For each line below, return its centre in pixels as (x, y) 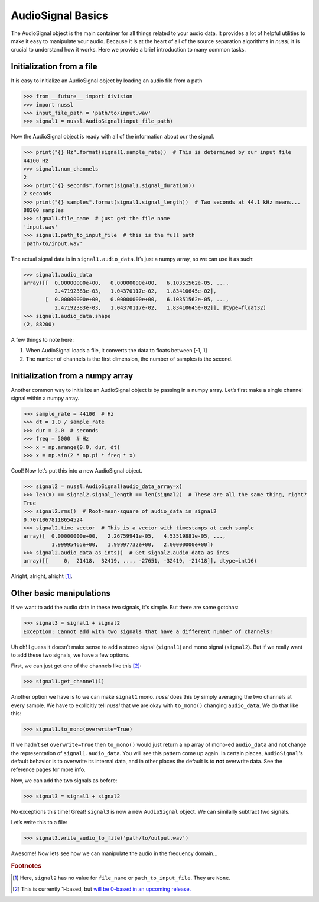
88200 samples (44, 211)
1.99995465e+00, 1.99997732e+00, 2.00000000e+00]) (132, 544)
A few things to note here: (42, 339)
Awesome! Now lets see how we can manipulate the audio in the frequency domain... (114, 853)
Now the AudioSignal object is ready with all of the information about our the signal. (113, 137)
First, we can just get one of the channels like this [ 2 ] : (76, 666)
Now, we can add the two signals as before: (64, 780)
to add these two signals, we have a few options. (70, 655)
